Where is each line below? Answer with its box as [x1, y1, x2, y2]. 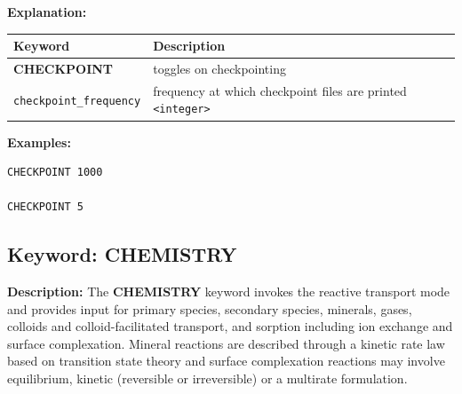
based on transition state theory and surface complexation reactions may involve [7, 351, 445, 370]
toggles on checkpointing [153, 59, 286, 77]
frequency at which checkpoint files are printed [153, 81, 407, 99]
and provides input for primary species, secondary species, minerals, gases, [7, 299, 412, 318]
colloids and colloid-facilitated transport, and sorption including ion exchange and [7, 317, 453, 335]
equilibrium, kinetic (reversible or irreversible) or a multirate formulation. [7, 369, 408, 388]
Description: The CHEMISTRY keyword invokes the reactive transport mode [7, 282, 450, 301]
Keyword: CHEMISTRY [7, 240, 237, 268]
